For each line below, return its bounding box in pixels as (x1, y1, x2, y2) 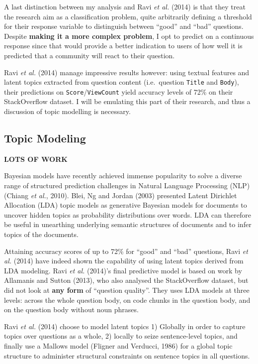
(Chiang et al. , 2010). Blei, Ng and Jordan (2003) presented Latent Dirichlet (4, 190, 237, 200)
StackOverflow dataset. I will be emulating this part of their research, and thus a (4, 96, 251, 107)
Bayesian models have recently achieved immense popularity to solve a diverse (4, 170, 242, 181)
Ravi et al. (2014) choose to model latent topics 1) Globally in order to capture (4, 321, 246, 331)
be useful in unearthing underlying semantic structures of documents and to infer (4, 219, 252, 230)
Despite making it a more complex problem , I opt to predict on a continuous (4, 30, 254, 41)
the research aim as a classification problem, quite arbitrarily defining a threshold (4, 11, 252, 21)
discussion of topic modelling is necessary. (4, 106, 131, 117)
